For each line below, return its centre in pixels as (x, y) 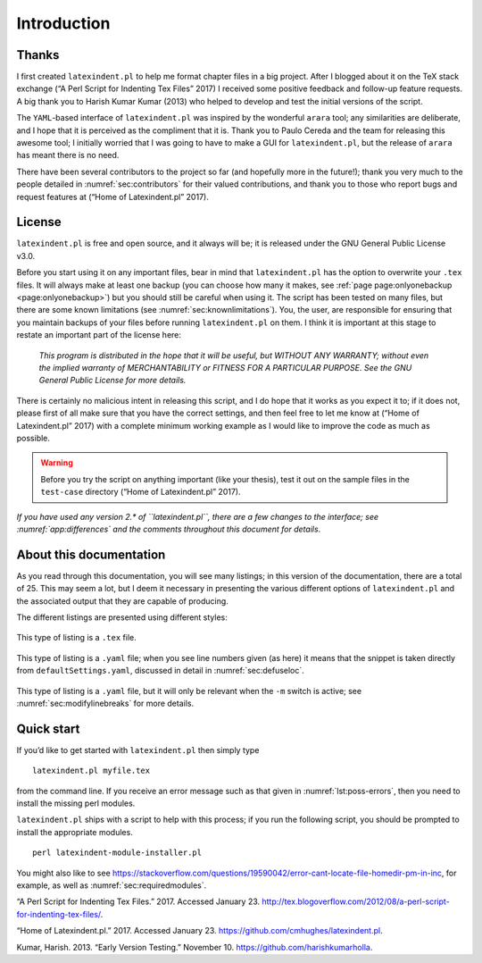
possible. (33, 438)
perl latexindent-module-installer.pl (117, 853)
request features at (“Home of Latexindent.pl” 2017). (112, 197)
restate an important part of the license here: (99, 335)
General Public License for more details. (112, 381)
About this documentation (91, 554)
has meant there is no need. (68, 155)
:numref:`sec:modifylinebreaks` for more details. (105, 703)
